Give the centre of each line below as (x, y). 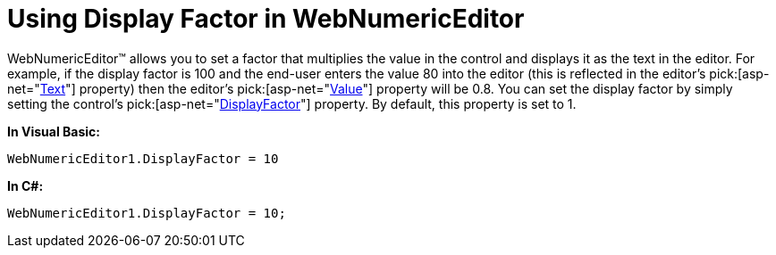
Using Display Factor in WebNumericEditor (266, 19)
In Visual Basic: (54, 131)
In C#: (25, 185)
